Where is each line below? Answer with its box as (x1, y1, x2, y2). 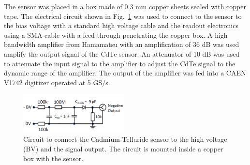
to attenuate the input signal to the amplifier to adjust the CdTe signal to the (4, 58, 235, 68)
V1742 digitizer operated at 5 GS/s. (4, 77, 110, 87)
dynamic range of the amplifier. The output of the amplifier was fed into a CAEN (4, 68, 246, 78)
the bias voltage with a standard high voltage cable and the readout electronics (4, 20, 238, 30)
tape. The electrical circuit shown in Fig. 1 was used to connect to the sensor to (4, 11, 242, 21)
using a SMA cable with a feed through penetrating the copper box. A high (4, 30, 228, 40)
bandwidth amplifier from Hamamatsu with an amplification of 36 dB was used (4, 39, 239, 49)
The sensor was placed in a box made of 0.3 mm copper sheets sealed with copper (4, 1, 247, 11)
